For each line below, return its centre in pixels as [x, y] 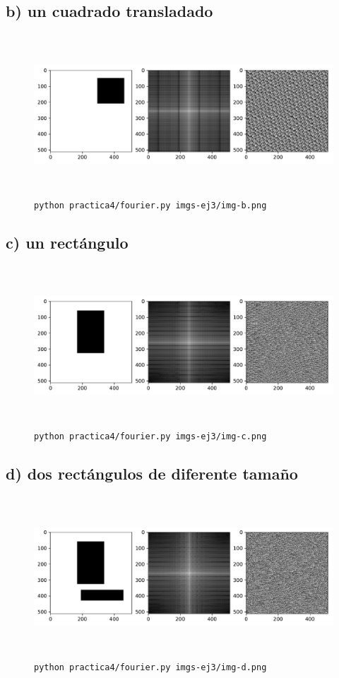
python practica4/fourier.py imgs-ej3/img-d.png [150, 667]
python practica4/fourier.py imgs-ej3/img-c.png [150, 436]
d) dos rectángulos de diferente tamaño [152, 473]
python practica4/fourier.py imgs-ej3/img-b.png [150, 205]
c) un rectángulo [67, 242]
